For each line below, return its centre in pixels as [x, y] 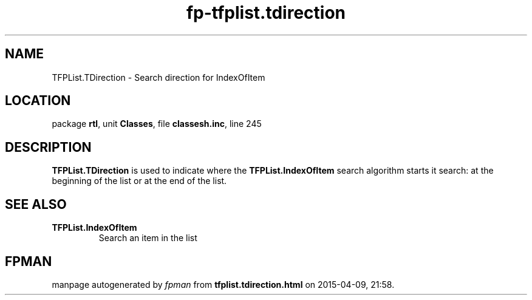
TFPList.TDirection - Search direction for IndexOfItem [159, 77]
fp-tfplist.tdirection [266, 13]
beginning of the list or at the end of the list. [139, 181]
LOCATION [38, 101]
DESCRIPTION [48, 147]
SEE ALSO [36, 204]
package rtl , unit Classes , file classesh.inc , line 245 [157, 124]
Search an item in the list [148, 238]
